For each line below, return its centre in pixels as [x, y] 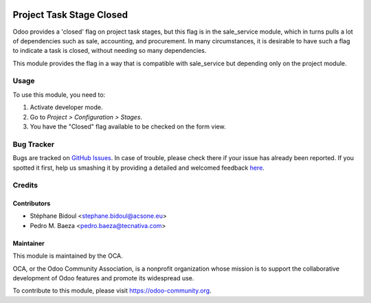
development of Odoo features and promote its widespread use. [103, 278]
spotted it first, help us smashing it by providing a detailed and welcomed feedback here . [138, 168]
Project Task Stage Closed [70, 15]
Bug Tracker [34, 144]
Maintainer [29, 243]
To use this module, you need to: [59, 94]
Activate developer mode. [66, 107]
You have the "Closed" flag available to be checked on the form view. [128, 126]
